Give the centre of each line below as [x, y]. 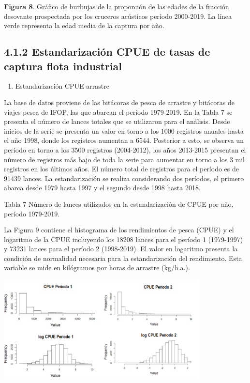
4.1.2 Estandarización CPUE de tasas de [107, 52]
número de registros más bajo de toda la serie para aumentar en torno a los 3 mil [125, 159]
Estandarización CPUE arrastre [62, 86]
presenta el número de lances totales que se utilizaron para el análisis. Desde [117, 121]
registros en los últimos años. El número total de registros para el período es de [121, 169]
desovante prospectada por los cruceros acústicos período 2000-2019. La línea [118, 16]
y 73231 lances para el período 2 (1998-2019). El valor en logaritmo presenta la [121, 249]
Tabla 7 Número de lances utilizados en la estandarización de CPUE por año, [119, 204]
